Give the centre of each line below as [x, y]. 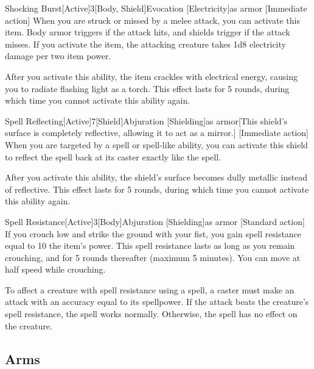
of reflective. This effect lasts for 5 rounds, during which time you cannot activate [157, 189]
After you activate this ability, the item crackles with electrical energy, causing [152, 76]
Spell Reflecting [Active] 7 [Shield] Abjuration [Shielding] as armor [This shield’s [146, 120]
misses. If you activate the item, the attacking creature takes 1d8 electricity [145, 44]
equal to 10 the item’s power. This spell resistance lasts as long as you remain [150, 245]
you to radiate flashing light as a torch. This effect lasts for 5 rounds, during [147, 88]
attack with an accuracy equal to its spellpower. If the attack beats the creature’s [157, 302]
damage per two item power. [58, 56]
